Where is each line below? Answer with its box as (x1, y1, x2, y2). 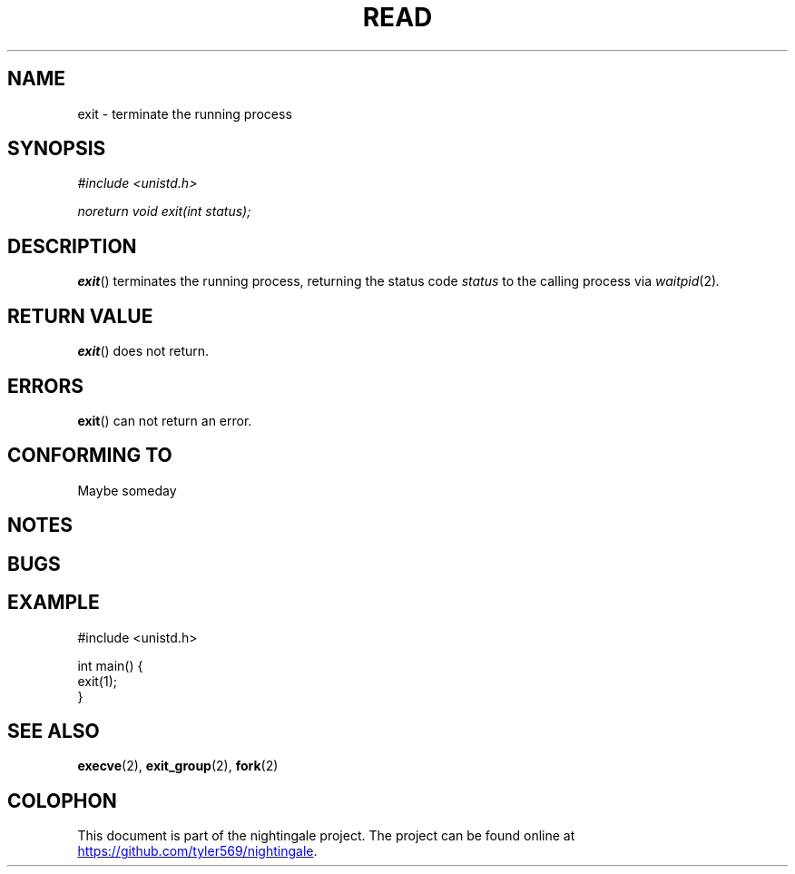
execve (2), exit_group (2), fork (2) (77, 758, 279, 774)
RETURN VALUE (7, 304, 153, 328)
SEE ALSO (7, 719, 100, 742)
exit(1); (77, 673, 117, 689)
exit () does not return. (77, 343, 210, 359)
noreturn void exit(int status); (77, 203, 251, 220)
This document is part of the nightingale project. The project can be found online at (77, 828, 575, 844)
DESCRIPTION (7, 234, 137, 258)
